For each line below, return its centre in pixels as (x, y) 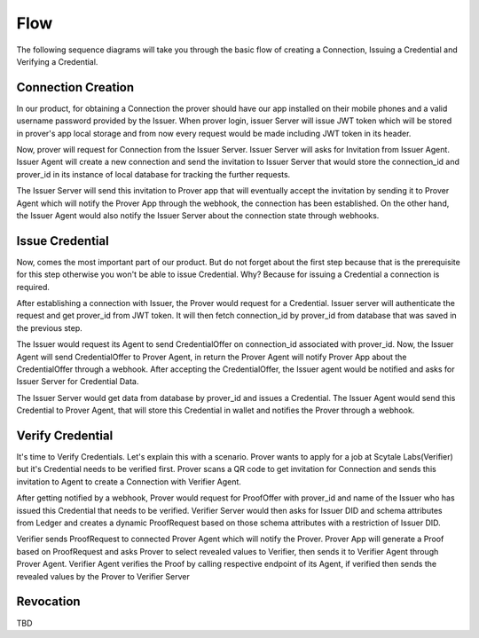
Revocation (48, 602)
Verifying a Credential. (57, 61)
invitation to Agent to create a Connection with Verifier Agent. (129, 481)
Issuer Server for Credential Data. (78, 382)
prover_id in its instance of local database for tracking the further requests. (153, 174)
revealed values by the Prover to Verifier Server (103, 576)
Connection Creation (75, 87)
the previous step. (50, 327)
